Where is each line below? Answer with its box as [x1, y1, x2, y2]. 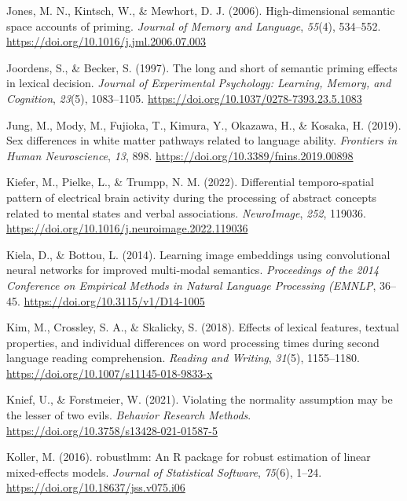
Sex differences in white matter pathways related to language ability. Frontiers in [6, 132, 398, 148]
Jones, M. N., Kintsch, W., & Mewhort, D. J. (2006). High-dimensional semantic [6, 2, 395, 18]
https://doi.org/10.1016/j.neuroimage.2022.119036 [6, 220, 248, 236]
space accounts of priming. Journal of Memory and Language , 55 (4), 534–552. [6, 17, 381, 34]
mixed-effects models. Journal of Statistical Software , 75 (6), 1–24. [6, 463, 322, 480]
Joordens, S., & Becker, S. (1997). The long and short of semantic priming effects [6, 59, 398, 75]
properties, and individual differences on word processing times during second [6, 334, 379, 350]
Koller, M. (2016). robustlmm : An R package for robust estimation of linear [6, 448, 371, 465]
